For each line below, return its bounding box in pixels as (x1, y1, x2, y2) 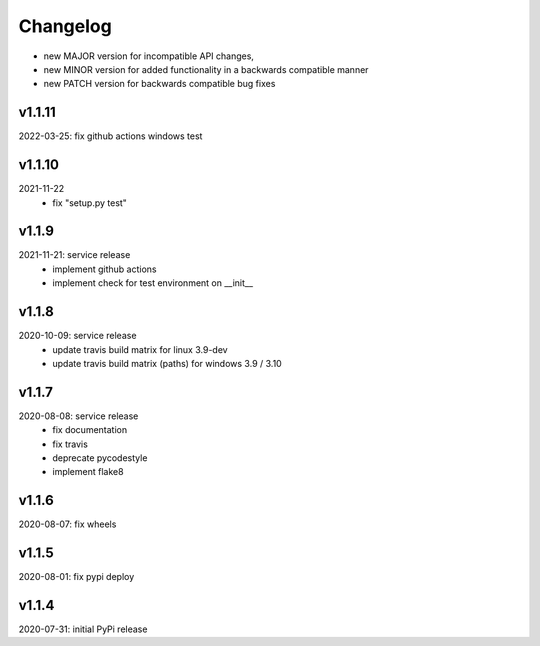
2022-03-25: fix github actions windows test (18, 130, 203, 142)
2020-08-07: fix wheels (18, 518, 117, 530)
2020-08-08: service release (18, 410, 139, 422)
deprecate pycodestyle (52, 451, 148, 464)
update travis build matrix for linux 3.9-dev (52, 343, 229, 355)
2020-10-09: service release (18, 330, 137, 342)
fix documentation (52, 424, 128, 436)
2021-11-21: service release (18, 249, 131, 261)
